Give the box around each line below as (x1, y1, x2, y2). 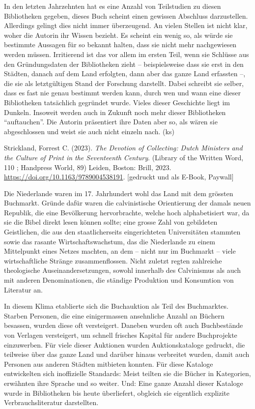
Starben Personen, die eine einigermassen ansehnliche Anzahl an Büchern (4, 310, 225, 321)
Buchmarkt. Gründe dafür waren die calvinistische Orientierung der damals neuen (4, 198, 251, 208)
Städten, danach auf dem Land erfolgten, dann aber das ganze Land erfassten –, (4, 68, 246, 79)
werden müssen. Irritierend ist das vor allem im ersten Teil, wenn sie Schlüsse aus (4, 49, 249, 59)
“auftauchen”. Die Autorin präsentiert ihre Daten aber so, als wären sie (4, 117, 218, 127)
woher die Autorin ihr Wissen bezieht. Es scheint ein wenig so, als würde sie (4, 29, 233, 40)
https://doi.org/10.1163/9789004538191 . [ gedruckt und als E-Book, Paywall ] (4, 172, 234, 182)
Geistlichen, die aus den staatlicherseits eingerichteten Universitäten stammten (4, 227, 241, 237)
